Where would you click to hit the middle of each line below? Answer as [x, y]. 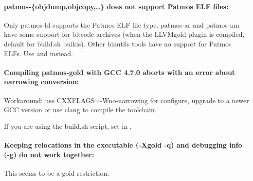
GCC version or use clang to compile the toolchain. [80, 110]
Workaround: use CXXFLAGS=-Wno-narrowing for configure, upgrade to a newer [126, 100]
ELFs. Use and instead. [38, 53]
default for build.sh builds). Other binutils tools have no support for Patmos [118, 43]
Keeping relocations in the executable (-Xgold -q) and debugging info [123, 144]
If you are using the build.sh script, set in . [68, 126]
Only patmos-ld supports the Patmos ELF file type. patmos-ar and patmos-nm [122, 24]
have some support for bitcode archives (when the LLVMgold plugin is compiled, [124, 34]
